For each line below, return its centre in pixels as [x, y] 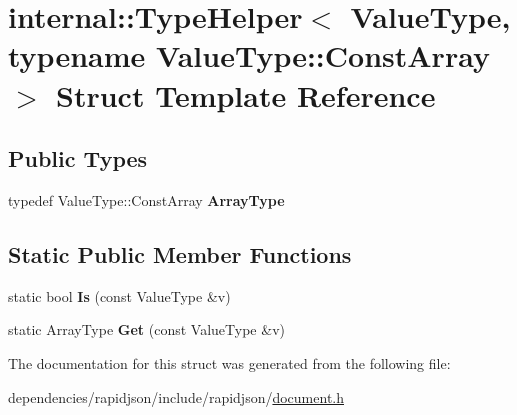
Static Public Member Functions [180, 253]
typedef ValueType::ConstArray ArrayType [146, 199]
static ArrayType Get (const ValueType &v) [146, 329]
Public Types [78, 158]
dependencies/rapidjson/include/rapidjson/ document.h [176, 396]
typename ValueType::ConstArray [249, 55]
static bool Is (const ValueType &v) [119, 295]
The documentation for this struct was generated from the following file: [229, 362]
